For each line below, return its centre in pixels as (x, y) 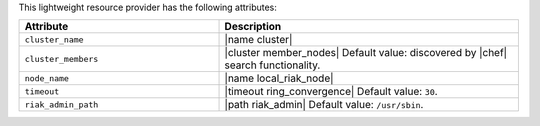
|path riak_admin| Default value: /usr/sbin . (324, 105)
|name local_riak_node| (279, 78)
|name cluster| (258, 40)
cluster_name (54, 39)
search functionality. (272, 65)
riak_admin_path (61, 104)
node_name (47, 78)
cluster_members (61, 58)
